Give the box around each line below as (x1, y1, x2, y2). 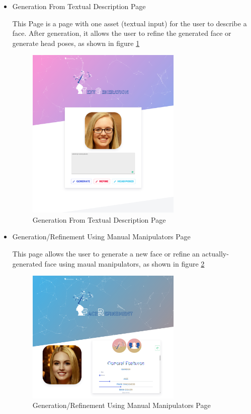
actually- (202, 248, 229, 258)
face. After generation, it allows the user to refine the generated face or (12, 28, 231, 38)
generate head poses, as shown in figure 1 (12, 37, 140, 48)
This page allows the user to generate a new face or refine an (12, 248, 200, 258)
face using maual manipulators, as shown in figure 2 (44, 258, 205, 269)
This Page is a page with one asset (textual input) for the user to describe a (12, 18, 247, 28)
